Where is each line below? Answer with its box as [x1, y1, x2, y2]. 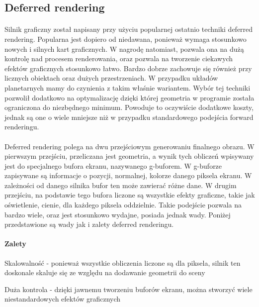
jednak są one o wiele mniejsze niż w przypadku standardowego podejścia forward [4, 111, 254, 122]
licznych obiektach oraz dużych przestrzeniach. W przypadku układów [4, 73, 218, 83]
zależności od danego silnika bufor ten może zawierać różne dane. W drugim [4, 180, 237, 190]
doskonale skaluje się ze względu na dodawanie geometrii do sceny [4, 267, 205, 278]
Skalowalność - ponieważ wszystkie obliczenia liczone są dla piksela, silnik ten [4, 257, 241, 268]
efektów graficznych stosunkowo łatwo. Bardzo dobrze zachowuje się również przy [4, 63, 252, 73]
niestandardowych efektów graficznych [4, 294, 121, 304]
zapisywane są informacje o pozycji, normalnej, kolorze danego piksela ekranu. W [4, 170, 252, 181]
